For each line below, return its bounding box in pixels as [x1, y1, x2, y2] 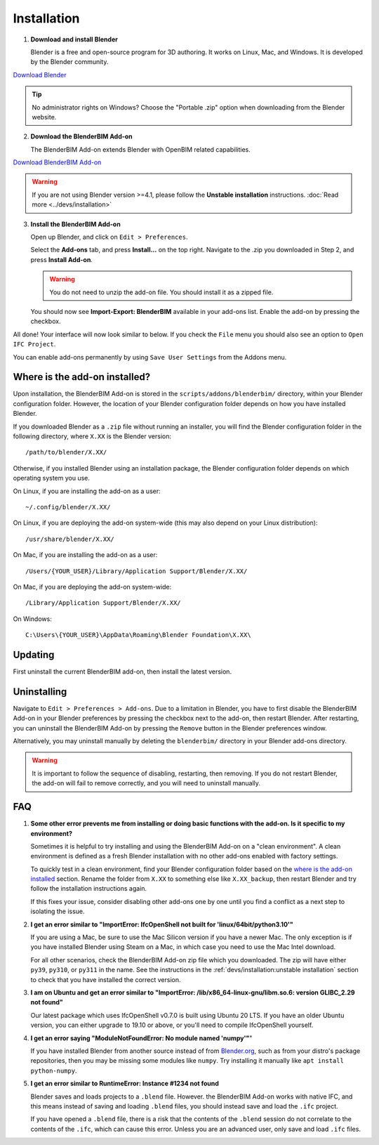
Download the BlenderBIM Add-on [30, 132, 133, 140]
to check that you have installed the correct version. [30, 975, 181, 983]
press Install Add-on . [30, 255, 93, 263]
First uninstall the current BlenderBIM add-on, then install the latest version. [13, 667, 232, 676]
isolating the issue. [30, 907, 85, 916]
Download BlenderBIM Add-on [13, 158, 102, 166]
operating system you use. [13, 474, 91, 483]
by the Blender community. [30, 58, 109, 66]
